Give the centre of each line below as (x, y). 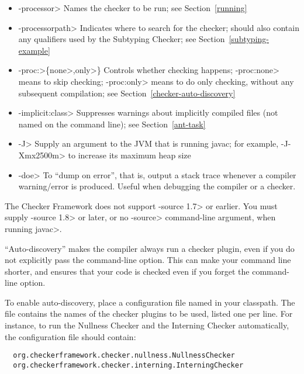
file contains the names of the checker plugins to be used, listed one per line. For (149, 314)
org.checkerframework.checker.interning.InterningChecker (128, 365)
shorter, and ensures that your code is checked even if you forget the (127, 271)
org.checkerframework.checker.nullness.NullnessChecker (124, 356)
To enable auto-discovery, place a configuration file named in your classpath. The (150, 302)
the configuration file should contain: (70, 336)
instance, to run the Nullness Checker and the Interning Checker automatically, (147, 325)
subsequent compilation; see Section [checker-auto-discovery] (127, 93)
